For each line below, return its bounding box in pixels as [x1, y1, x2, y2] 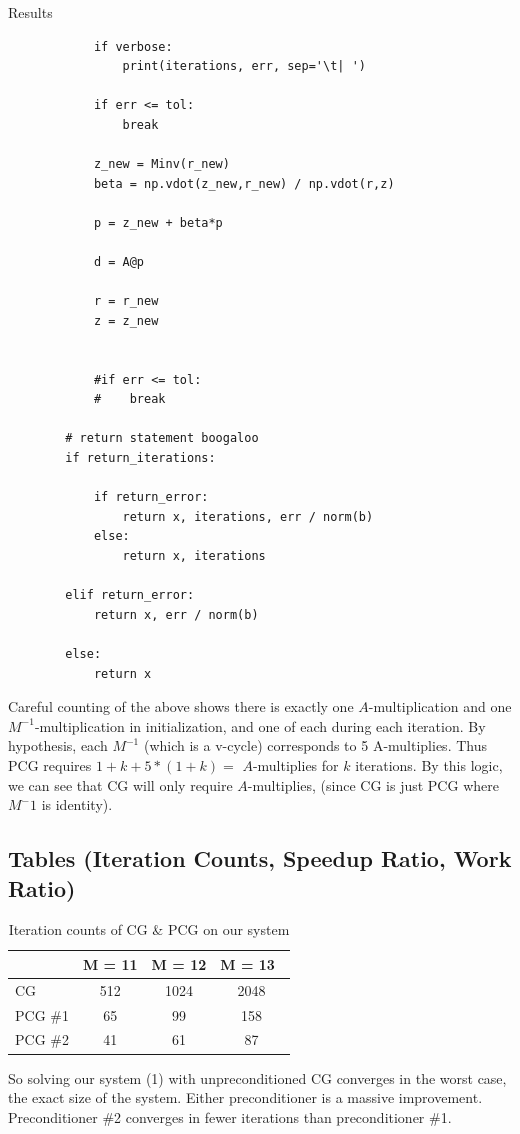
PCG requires [8, 754, 92, 775]
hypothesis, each [8, 735, 108, 756]
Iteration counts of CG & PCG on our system [8, 919, 290, 940]
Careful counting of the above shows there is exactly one [8, 696, 354, 717]
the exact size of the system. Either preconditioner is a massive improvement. [8, 1087, 483, 1108]
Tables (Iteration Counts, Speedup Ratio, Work [8, 843, 512, 874]
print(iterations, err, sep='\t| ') [122, 59, 366, 74]
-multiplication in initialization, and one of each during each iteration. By [34, 715, 486, 736]
